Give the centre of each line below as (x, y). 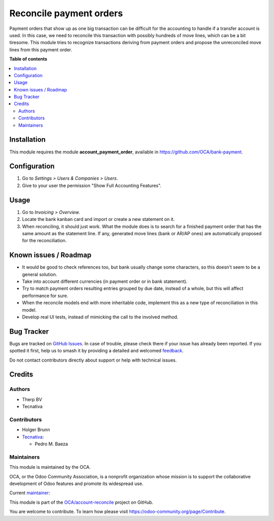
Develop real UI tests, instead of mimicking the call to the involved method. (100, 317)
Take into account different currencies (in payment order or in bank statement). (105, 281)
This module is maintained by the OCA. (50, 467)
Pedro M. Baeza (52, 444)
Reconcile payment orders (66, 13)
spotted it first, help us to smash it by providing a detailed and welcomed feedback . (96, 351)
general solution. (40, 274)
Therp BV (32, 399)
